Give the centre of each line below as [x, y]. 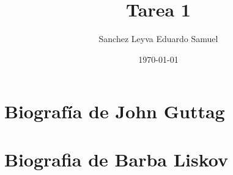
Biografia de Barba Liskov [116, 159]
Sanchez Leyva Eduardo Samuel [158, 39]
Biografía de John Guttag [115, 111]
